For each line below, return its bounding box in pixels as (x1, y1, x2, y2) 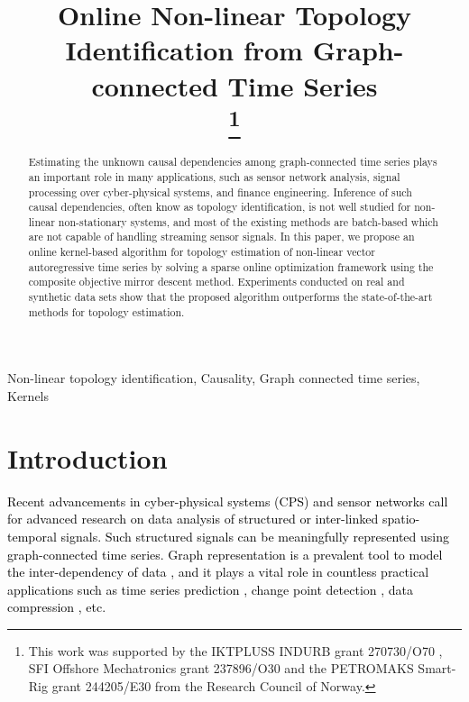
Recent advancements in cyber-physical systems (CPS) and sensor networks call (7, 491, 448, 510)
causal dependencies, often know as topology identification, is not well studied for (28, 199, 411, 214)
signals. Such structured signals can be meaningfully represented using (60, 526, 449, 545)
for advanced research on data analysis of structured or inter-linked (7, 509, 379, 528)
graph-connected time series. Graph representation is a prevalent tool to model (7, 544, 443, 563)
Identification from (65, 32, 303, 68)
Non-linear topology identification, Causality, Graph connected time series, (7, 369, 420, 387)
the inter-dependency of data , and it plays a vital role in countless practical (7, 562, 429, 581)
